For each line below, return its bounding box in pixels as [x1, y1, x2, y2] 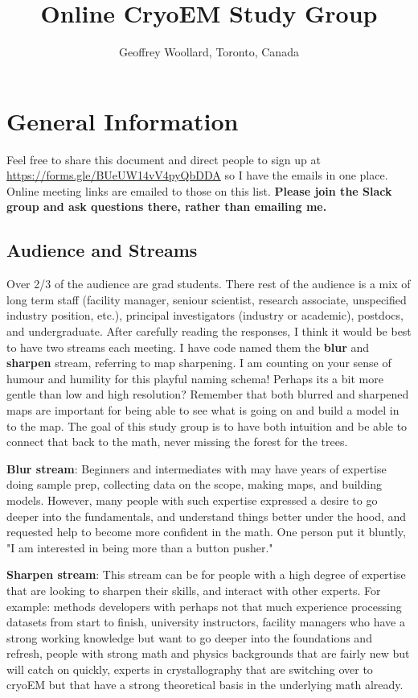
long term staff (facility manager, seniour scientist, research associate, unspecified [6, 291, 407, 308]
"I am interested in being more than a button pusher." [6, 539, 273, 556]
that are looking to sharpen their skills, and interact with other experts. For [6, 581, 381, 598]
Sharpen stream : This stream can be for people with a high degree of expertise [6, 566, 406, 583]
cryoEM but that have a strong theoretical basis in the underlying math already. [6, 676, 404, 693]
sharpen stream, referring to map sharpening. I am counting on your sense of [6, 354, 391, 371]
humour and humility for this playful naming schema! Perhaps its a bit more [6, 370, 383, 386]
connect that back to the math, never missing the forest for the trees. [6, 433, 348, 450]
